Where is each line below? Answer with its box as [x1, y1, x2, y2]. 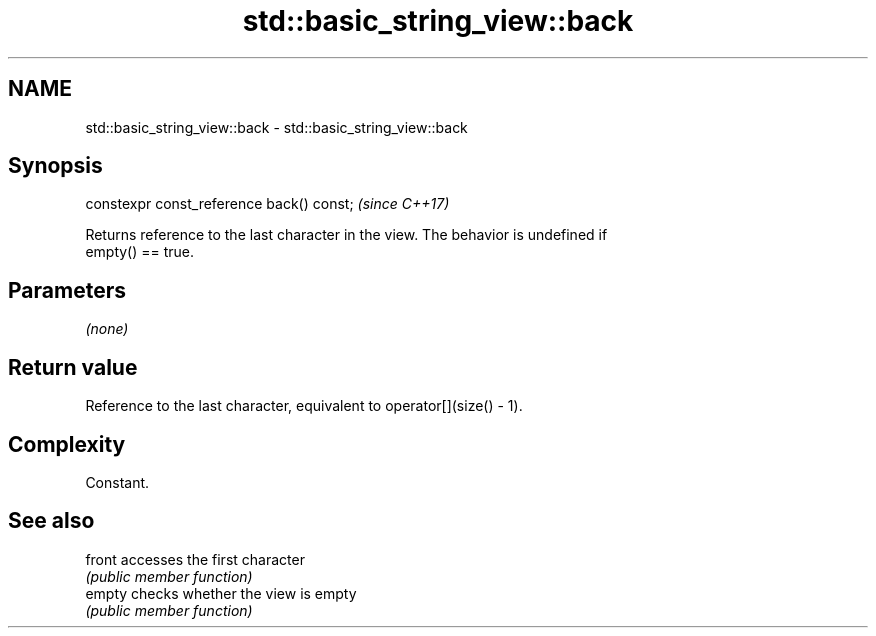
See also [8, 508, 95, 534]
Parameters [8, 277, 126, 303]
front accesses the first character [85, 550, 305, 568]
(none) [85, 320, 129, 338]
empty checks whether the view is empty [85, 584, 357, 602]
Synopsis [8, 153, 103, 179]
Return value [8, 354, 138, 380]
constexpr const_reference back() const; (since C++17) [85, 195, 450, 213]
